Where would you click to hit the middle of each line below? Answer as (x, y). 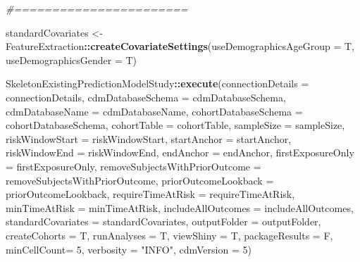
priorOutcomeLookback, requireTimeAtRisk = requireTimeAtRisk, (150, 194)
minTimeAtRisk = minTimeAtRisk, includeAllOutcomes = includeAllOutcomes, (180, 207)
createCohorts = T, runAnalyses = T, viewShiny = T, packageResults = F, (169, 235)
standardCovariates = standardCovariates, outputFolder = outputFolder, (163, 222)
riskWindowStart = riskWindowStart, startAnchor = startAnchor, (149, 138)
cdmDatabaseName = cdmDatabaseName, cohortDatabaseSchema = (154, 111)
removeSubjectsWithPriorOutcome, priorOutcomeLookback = (140, 180)
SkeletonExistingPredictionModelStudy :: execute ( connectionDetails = (157, 83)
